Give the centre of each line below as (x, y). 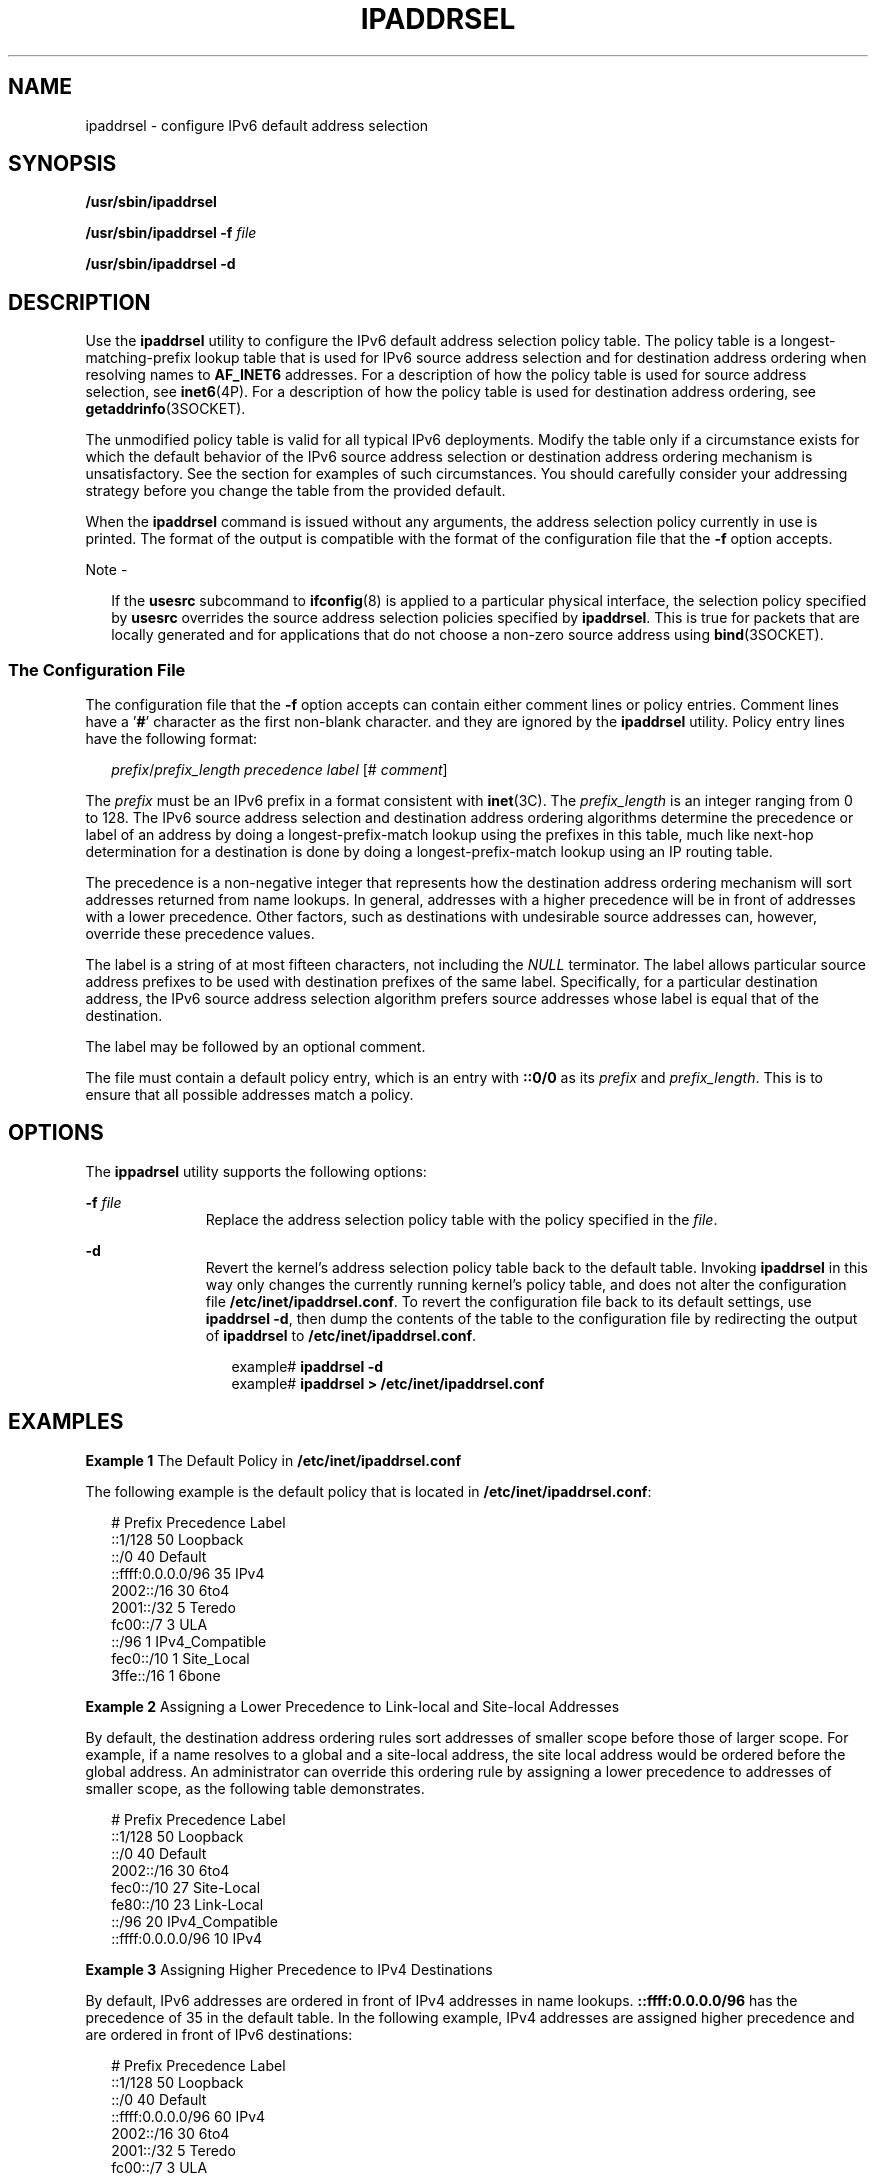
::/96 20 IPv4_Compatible (194, 1921)
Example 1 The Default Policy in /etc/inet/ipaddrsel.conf (273, 1460)
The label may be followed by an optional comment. (255, 1047)
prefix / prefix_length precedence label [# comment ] (279, 770)
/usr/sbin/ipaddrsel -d (160, 264)
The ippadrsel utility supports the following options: (256, 1171)
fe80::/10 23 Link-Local (187, 1904)
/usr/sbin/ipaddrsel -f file (171, 233)
